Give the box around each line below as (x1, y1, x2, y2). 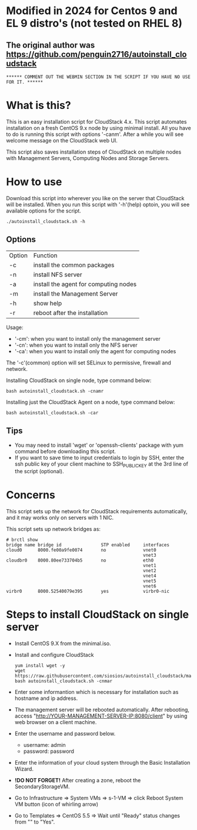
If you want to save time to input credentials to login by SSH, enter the (14, 454, 184, 461)
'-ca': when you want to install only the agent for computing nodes (14, 347, 176, 354)
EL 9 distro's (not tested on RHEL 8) (6, 16, 182, 30)
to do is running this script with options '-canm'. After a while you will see (6, 131, 184, 138)
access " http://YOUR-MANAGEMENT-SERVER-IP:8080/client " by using (14, 712, 188, 719)
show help (33, 299, 62, 307)
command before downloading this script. (14, 447, 116, 454)
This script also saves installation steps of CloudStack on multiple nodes (6, 148, 182, 155)
